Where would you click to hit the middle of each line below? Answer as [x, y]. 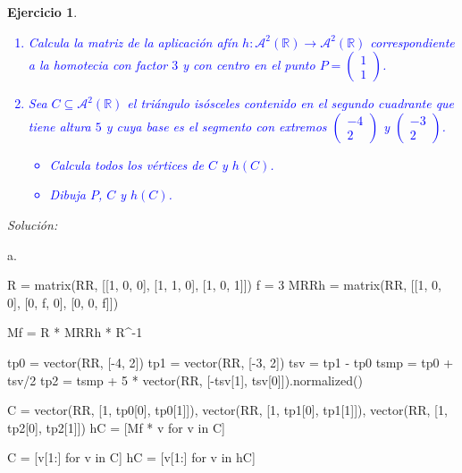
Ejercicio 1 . [42, 12]
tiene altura [59, 126]
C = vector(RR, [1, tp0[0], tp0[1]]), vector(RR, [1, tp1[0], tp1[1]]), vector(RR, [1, [227, 410]
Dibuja [67, 194]
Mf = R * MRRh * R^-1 [75, 332]
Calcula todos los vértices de [126, 164]
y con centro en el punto [249, 65]
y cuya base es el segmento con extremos [216, 126]
